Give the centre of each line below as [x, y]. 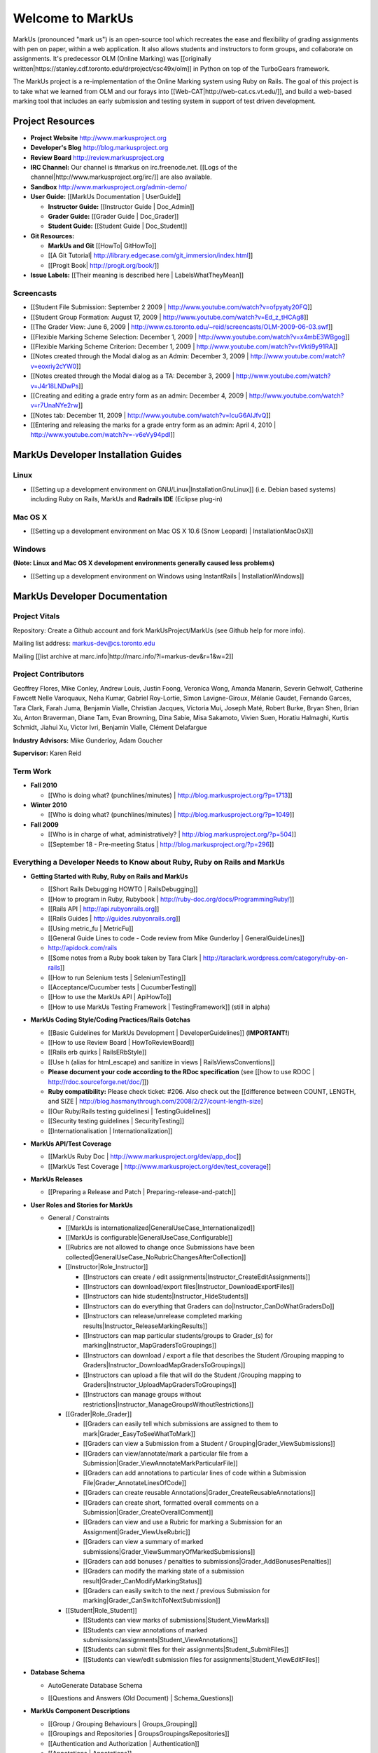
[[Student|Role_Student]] [101, 1610]
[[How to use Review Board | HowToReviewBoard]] [121, 1042]
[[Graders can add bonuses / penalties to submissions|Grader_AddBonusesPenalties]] [207, 1561]
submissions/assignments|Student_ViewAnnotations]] [160, 1640]
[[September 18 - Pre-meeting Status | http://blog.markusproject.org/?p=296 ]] [161, 844]
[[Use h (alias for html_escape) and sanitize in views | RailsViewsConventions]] [162, 1062]
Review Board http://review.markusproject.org [97, 157]
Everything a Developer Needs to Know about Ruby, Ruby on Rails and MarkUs [149, 862]
